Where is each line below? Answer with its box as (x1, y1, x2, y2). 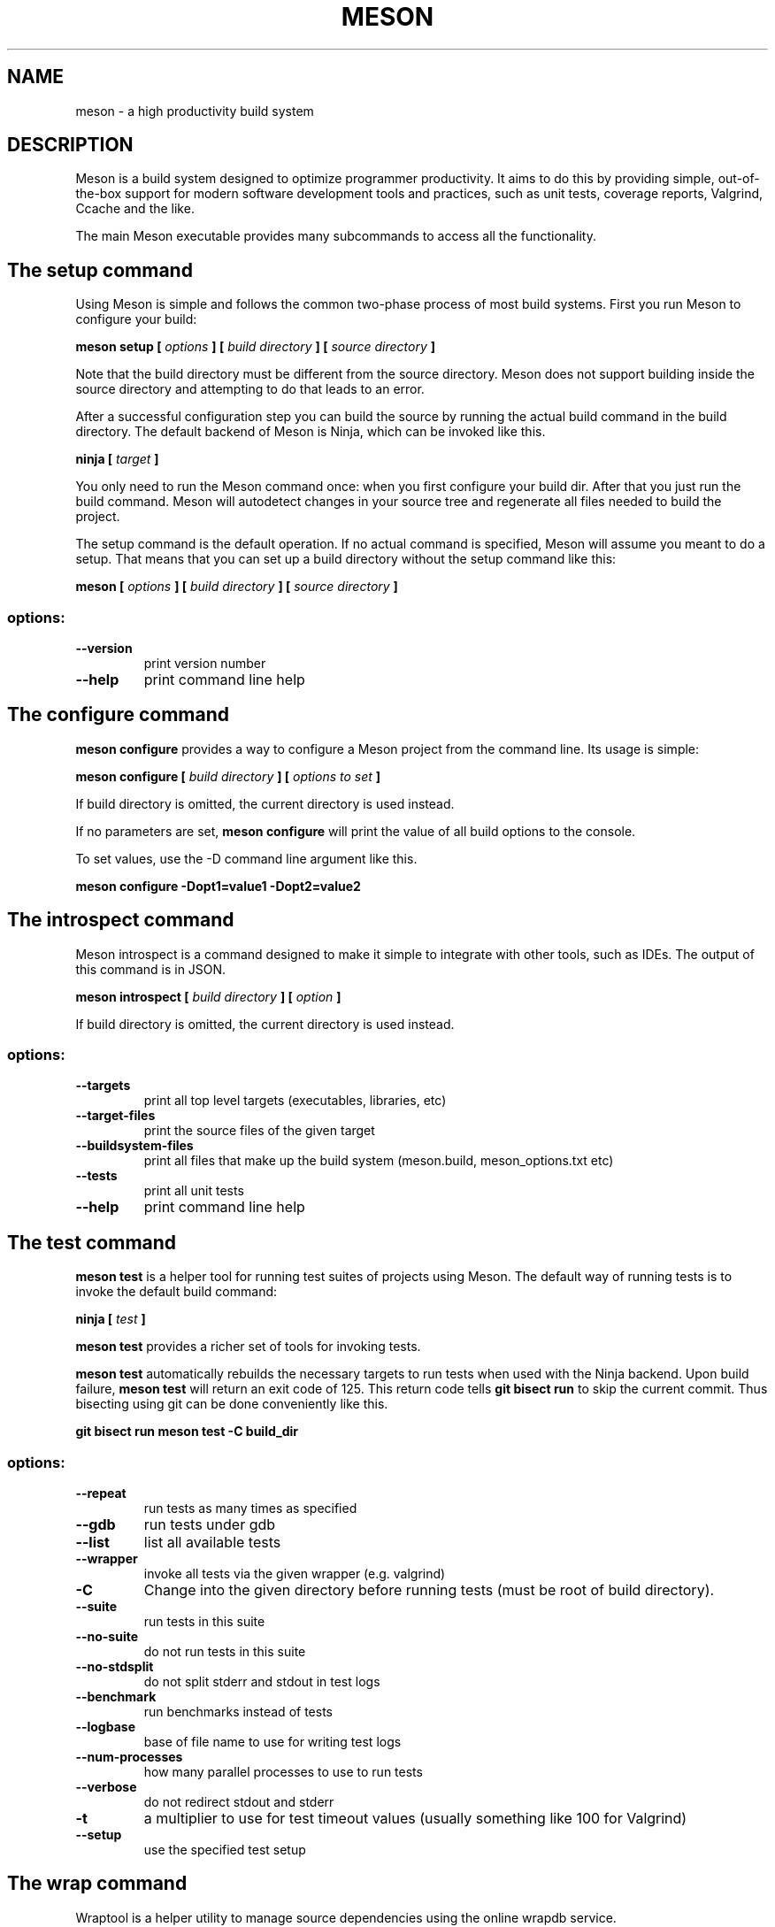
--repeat (75, 1486, 127, 1501)
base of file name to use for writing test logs (143, 1734, 402, 1750)
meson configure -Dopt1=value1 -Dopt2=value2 (75, 878, 361, 894)
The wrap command (7, 1872, 188, 1895)
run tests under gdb (143, 1516, 276, 1534)
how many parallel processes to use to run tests (143, 1764, 423, 1780)
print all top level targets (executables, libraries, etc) (143, 1093, 447, 1109)
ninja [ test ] (75, 1311, 146, 1327)
